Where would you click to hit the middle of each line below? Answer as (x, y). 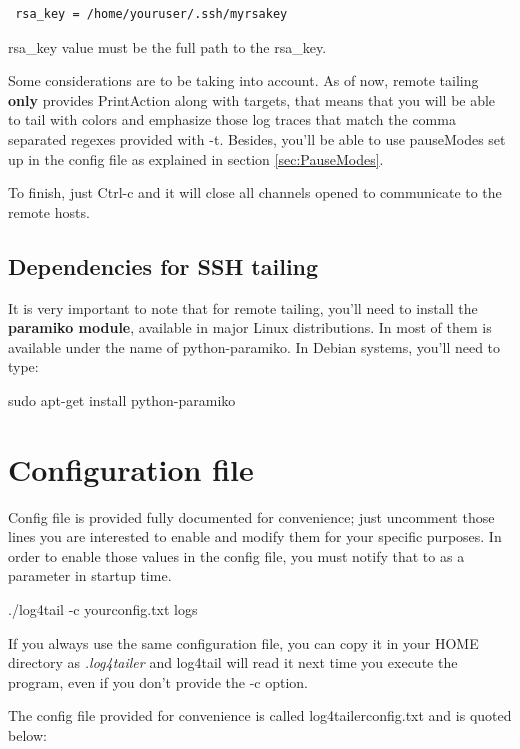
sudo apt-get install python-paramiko (122, 399)
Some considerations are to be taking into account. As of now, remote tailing (243, 80)
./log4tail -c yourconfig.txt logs (103, 609)
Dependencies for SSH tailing (163, 265)
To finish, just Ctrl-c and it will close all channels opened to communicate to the (255, 192)
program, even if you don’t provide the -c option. (158, 681)
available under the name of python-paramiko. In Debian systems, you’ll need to (254, 346)
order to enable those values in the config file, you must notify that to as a (236, 555)
